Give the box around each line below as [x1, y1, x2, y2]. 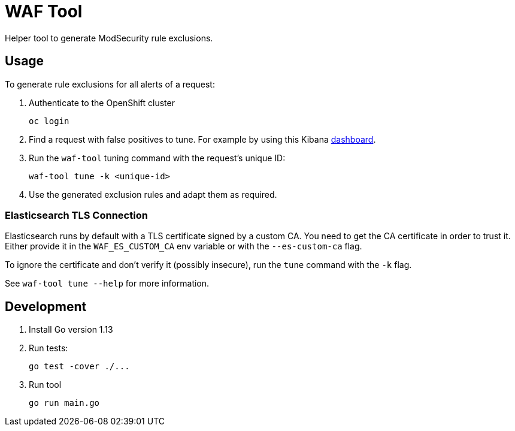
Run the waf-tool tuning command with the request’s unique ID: [29, 152, 286, 163]
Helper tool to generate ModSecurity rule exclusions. [5, 32, 213, 43]
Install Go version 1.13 [29, 324, 113, 335]
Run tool [29, 379, 62, 390]
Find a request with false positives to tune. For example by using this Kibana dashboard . [29, 134, 376, 144]
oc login [29, 116, 69, 126]
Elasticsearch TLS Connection [5, 209, 148, 221]
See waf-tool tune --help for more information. [5, 278, 210, 289]
